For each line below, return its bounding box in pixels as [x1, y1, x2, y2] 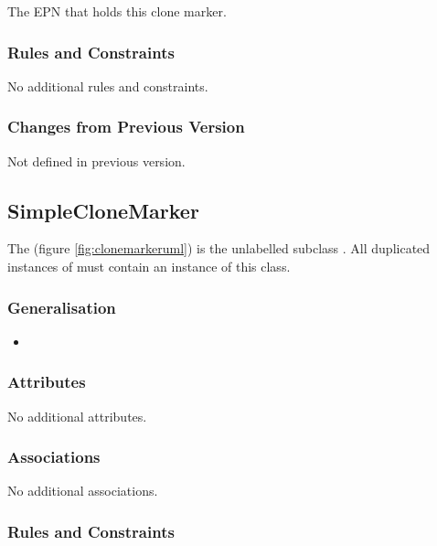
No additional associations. [7, 481, 158, 500]
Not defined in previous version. [7, 151, 186, 170]
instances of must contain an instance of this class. [7, 257, 291, 276]
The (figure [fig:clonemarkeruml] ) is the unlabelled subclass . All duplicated [7, 239, 431, 258]
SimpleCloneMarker [7, 196, 199, 224]
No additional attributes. [7, 406, 147, 425]
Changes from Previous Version [7, 115, 245, 138]
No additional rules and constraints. [7, 76, 208, 95]
